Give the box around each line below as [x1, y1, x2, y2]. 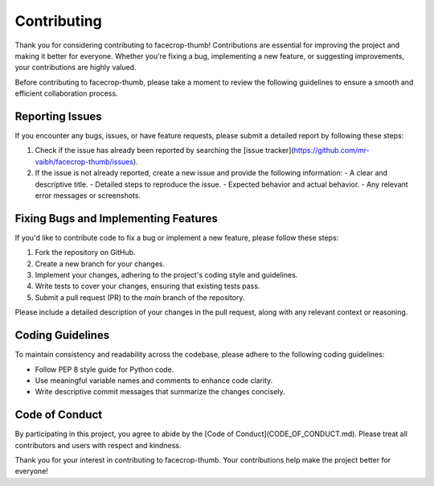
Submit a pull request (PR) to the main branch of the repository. [35, 292, 245, 302]
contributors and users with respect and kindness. [14, 440, 182, 450]
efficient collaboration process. [14, 89, 118, 98]
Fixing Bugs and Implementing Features [14, 212, 219, 225]
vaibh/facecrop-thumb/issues [35, 157, 134, 167]
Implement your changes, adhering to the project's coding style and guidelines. [35, 270, 298, 280]
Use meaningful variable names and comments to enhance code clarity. [35, 375, 273, 385]
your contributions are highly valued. [14, 63, 137, 72]
